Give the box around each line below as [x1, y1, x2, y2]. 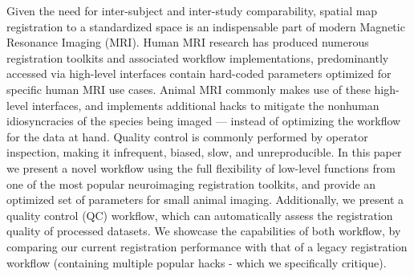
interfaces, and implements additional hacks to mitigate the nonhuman [31, 96, 379, 113]
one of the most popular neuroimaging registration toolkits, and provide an [6, 175, 376, 192]
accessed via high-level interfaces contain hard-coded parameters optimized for [6, 65, 392, 82]
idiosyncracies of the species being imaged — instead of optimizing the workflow [6, 112, 401, 129]
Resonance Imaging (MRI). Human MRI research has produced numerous [6, 34, 369, 51]
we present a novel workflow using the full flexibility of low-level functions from [6, 159, 396, 176]
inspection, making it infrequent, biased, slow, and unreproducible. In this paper [6, 144, 402, 161]
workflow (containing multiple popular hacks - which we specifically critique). [6, 254, 387, 271]
